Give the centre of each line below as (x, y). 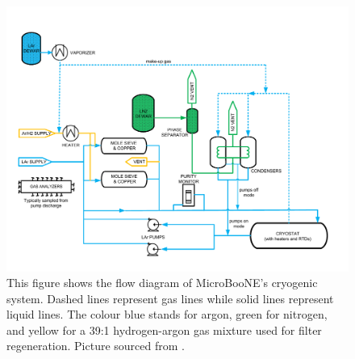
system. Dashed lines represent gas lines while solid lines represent (170, 298)
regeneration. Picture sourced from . (96, 346)
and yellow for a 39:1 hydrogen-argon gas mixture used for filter (164, 329)
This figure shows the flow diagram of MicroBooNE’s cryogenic (162, 283)
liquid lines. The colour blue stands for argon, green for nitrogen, (167, 314)
